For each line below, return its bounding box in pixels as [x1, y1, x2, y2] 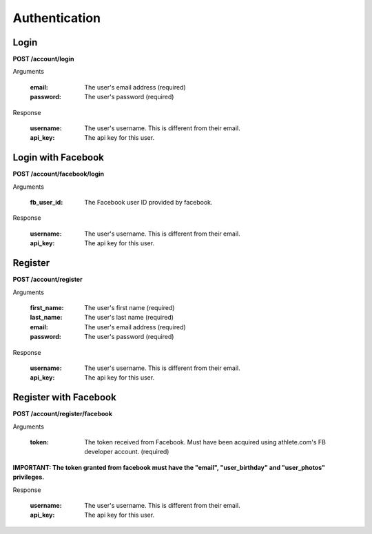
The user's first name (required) [84, 303, 175, 311]
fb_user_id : [30, 198, 63, 207]
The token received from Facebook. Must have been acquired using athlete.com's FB [84, 438, 327, 446]
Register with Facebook [12, 391, 116, 403]
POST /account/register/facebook [12, 410, 113, 418]
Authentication [12, 10, 101, 25]
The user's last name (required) [84, 314, 174, 322]
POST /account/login [12, 55, 74, 63]
